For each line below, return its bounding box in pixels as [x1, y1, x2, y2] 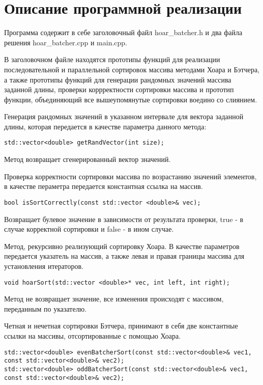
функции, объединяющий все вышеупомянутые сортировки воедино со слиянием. [4, 94, 257, 104]
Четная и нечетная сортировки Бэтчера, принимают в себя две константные [4, 320, 238, 331]
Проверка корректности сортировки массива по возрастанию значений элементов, [4, 171, 257, 181]
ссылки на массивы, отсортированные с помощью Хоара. [4, 330, 181, 341]
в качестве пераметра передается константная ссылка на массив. [4, 181, 203, 191]
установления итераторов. [4, 260, 84, 271]
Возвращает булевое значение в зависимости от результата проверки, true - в [4, 213, 244, 224]
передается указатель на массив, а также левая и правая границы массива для [4, 251, 245, 261]
